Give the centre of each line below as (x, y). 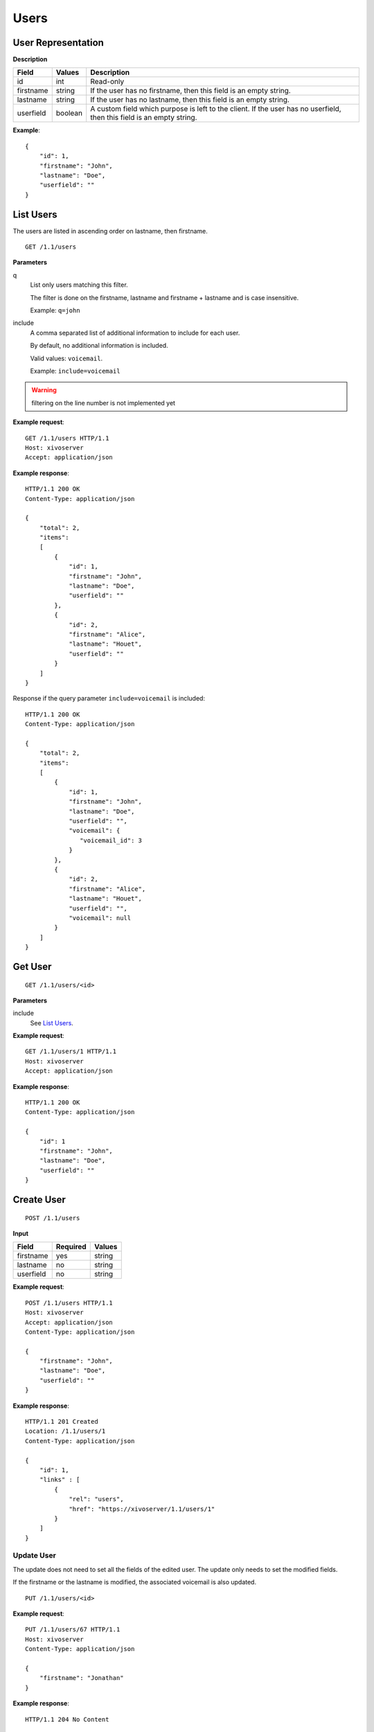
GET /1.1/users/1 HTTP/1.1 (71, 1052)
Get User (32, 966)
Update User (35, 1555)
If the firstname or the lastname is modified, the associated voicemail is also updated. (134, 1582)
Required (71, 1247)
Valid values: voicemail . (66, 358)
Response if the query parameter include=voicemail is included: (109, 698)
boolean (69, 113)
